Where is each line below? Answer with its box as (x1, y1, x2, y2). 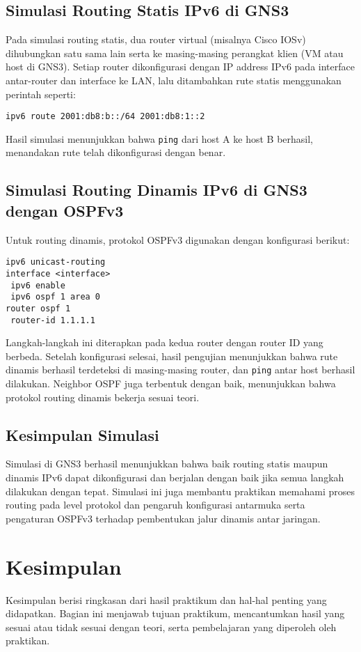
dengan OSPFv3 (6, 199, 124, 221)
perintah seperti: (6, 86, 76, 101)
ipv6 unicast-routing (6, 257, 106, 267)
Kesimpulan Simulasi (6, 424, 159, 445)
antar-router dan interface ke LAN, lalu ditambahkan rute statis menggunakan (6, 72, 342, 87)
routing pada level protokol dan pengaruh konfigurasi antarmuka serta (6, 497, 305, 512)
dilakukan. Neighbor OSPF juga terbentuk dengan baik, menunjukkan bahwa (6, 376, 336, 391)
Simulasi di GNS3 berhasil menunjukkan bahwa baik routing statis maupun (6, 456, 328, 471)
